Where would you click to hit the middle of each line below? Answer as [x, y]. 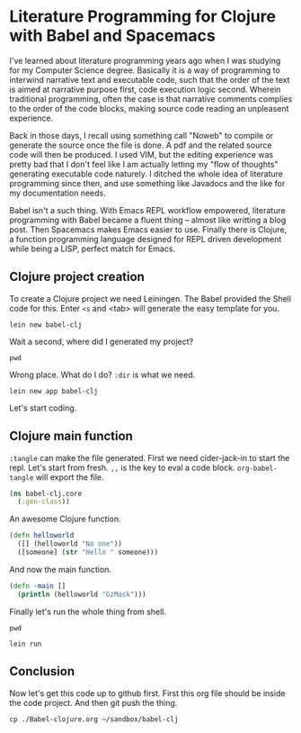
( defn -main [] [38, 586]
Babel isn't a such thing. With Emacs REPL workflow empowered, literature [147, 210]
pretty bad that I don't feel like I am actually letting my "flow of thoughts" [144, 164]
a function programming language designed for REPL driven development [146, 239]
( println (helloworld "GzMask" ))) [82, 594]
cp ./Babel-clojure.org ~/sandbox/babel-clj [94, 719]
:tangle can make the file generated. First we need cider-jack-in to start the [150, 457]
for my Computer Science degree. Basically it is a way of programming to [145, 70]
